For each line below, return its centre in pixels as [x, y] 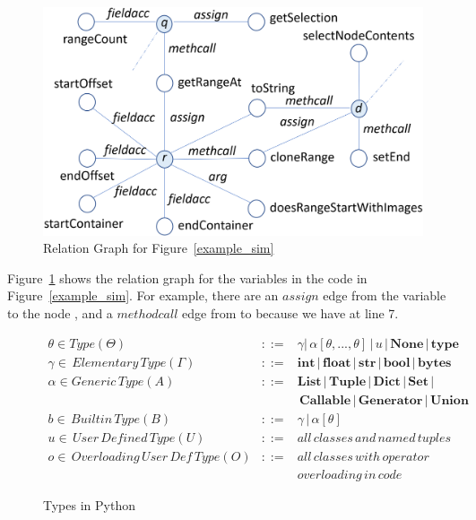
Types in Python [89, 504]
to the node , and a [60, 313]
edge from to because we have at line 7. [290, 313]
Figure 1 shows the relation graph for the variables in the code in [187, 277]
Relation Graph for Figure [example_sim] [159, 248]
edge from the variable [385, 295]
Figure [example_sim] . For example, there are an [143, 295]
